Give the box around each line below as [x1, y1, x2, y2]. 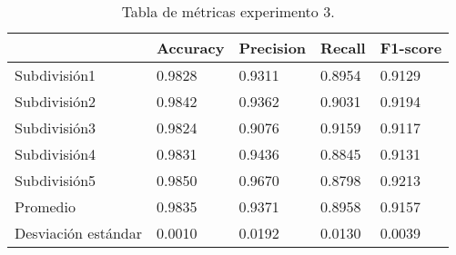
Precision [238, 37, 307, 58]
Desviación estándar [15, 222, 143, 243]
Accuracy [157, 37, 225, 58]
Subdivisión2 [15, 91, 96, 112]
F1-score [380, 37, 442, 58]
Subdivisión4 [15, 143, 96, 164]
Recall [320, 37, 366, 58]
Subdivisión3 [15, 117, 96, 138]
